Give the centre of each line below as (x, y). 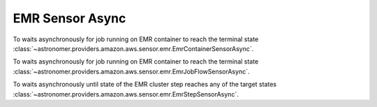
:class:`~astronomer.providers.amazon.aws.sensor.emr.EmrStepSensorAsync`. (126, 94)
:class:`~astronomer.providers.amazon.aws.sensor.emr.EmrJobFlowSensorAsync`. (131, 71)
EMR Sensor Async (69, 18)
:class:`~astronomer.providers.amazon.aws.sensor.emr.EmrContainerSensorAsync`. (133, 48)
